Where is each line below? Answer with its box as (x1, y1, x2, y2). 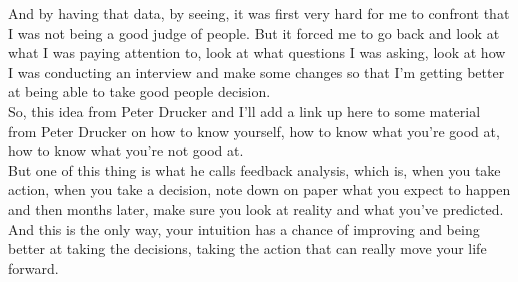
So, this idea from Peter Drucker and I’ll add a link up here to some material (8, 100, 481, 121)
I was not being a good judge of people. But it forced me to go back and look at (8, 22, 500, 43)
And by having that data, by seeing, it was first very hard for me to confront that (8, 3, 510, 23)
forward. (8, 257, 59, 278)
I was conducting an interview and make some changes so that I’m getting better (8, 61, 505, 82)
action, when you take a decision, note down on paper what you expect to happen (8, 179, 511, 200)
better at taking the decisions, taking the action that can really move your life (8, 238, 487, 259)
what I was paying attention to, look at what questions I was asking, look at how (8, 42, 506, 63)
